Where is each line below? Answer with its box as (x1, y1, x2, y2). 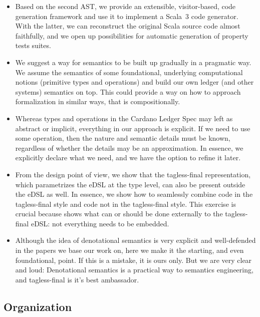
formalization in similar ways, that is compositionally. (15, 96, 180, 107)
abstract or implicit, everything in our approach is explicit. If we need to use (15, 123, 250, 133)
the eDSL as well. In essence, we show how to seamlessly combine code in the (15, 189, 253, 199)
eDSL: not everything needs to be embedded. (31, 218, 169, 228)
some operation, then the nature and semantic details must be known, (15, 133, 230, 143)
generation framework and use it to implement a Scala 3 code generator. (15, 11, 238, 21)
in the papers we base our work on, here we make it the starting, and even (15, 245, 244, 255)
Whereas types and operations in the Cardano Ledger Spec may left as (15, 113, 233, 123)
